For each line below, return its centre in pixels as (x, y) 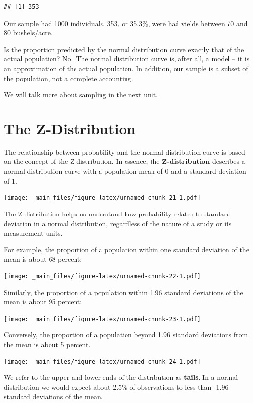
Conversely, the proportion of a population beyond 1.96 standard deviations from (126, 335)
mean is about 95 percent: (43, 302)
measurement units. (33, 233)
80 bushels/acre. (28, 33)
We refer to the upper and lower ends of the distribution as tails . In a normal (121, 377)
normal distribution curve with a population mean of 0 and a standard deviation (125, 171)
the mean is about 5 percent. (47, 344)
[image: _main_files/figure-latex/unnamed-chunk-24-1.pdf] (102, 362)
